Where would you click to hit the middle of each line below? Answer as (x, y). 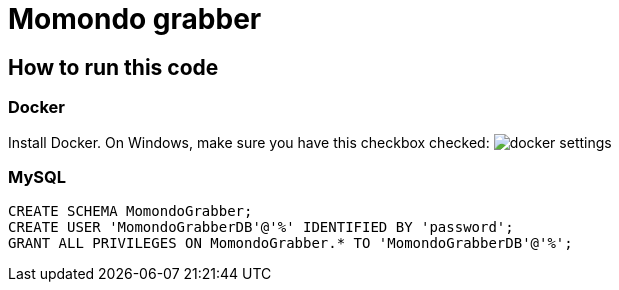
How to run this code (113, 67)
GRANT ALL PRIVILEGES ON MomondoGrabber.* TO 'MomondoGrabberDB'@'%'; (290, 243)
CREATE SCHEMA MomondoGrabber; (130, 211)
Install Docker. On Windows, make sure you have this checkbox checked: (249, 142)
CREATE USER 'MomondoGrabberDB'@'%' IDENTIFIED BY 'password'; (261, 227)
